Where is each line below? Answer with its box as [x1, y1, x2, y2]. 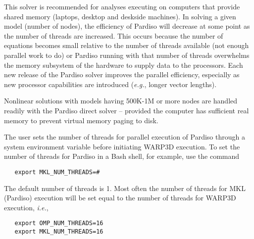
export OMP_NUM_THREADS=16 [14, 220, 103, 227]
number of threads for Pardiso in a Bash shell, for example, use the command [4, 151, 240, 161]
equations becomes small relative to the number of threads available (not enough [4, 40, 249, 50]
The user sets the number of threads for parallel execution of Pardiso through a [4, 132, 245, 142]
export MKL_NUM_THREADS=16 [14, 228, 103, 235]
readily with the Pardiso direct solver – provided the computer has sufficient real [4, 105, 249, 115]
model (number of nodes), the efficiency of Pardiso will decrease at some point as [4, 21, 250, 31]
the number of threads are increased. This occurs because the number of [4, 30, 223, 41]
